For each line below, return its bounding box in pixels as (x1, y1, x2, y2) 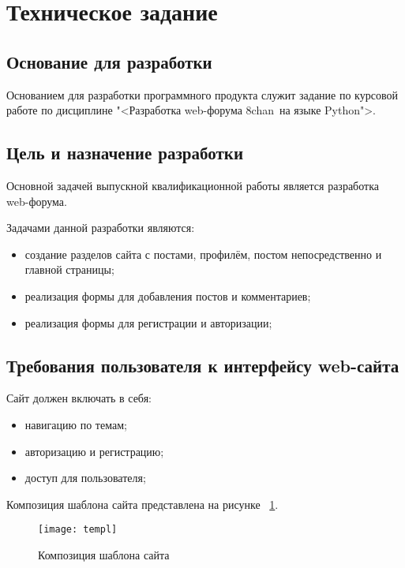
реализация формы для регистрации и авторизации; (24, 314, 272, 331)
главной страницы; (24, 261, 114, 278)
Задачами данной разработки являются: (6, 219, 195, 236)
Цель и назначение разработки (6, 140, 244, 165)
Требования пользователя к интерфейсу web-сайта (6, 353, 399, 377)
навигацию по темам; (24, 416, 127, 432)
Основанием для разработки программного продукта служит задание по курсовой (6, 86, 398, 103)
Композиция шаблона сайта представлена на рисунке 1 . (6, 495, 279, 512)
